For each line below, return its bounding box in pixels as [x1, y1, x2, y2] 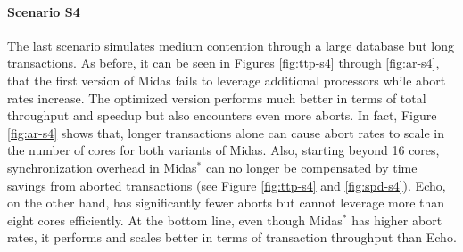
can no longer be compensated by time [205, 158, 418, 176]
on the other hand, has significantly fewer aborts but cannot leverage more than [7, 193, 445, 212]
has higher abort [351, 210, 442, 229]
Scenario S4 [7, 2, 80, 20]
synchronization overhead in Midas [7, 158, 197, 176]
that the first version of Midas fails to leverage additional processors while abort [7, 70, 446, 89]
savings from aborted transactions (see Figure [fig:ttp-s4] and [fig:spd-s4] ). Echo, [7, 175, 446, 194]
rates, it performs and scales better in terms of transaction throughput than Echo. [7, 228, 457, 247]
